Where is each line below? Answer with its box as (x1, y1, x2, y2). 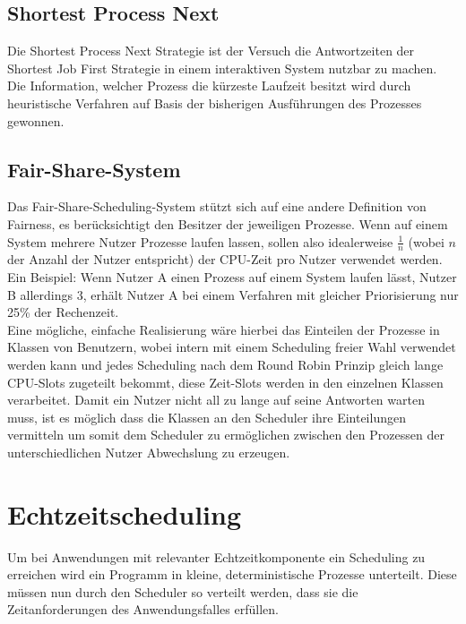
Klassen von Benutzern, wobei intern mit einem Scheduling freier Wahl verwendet (7, 338, 456, 356)
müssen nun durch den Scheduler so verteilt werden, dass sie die (7, 582, 358, 601)
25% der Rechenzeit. (7, 303, 119, 321)
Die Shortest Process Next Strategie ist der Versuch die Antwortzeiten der (7, 41, 415, 60)
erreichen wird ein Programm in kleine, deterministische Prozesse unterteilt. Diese (7, 565, 457, 584)
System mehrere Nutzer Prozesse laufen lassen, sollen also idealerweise (7, 232, 393, 251)
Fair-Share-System (7, 155, 181, 183)
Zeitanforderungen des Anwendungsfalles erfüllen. (7, 600, 279, 619)
